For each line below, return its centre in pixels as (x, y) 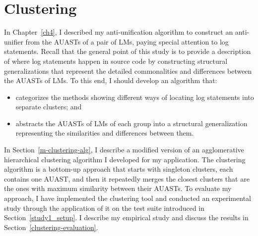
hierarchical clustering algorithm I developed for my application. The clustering (125, 159)
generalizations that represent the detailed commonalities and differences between (128, 71)
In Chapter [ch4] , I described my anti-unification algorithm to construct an (119, 32)
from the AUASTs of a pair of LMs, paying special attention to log (127, 41)
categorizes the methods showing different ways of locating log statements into (135, 97)
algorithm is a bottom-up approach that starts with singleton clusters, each (119, 169)
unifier (14, 41)
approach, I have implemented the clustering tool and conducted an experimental (128, 198)
